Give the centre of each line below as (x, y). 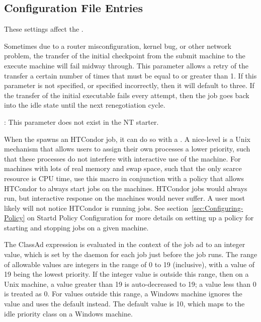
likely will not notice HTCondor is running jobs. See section (96, 208)
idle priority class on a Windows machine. (68, 313)
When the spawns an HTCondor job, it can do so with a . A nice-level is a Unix (127, 139)
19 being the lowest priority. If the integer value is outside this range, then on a (126, 274)
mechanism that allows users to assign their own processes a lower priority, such (127, 149)
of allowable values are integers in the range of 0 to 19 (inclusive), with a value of (129, 264)
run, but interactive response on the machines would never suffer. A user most (124, 198)
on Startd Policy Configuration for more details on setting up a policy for (141, 218)
